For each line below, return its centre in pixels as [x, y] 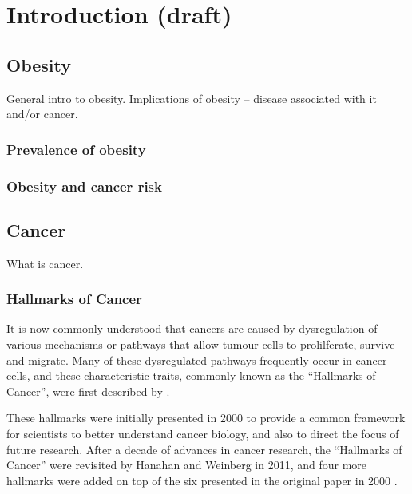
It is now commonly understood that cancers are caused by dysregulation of [192, 328]
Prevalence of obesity [76, 149]
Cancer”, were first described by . [88, 391]
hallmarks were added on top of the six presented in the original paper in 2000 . [202, 480]
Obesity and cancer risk [84, 186]
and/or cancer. [42, 114]
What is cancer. [45, 263]
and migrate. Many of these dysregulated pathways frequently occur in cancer [197, 360]
